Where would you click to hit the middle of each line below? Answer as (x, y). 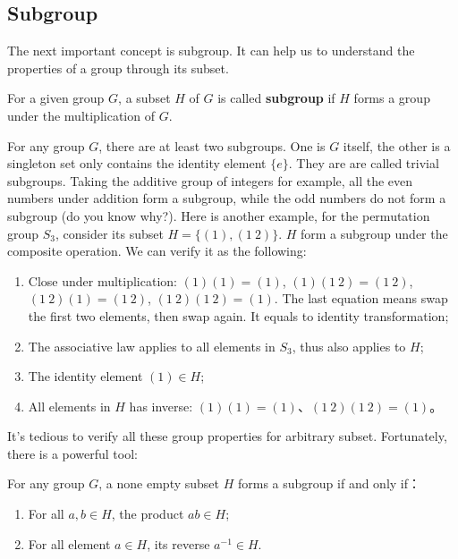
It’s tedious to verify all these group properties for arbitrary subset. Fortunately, (227, 436)
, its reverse (178, 543)
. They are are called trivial (364, 163)
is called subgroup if (276, 98)
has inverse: (161, 406)
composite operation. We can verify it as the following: (157, 251)
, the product (148, 514)
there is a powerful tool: (72, 453)
